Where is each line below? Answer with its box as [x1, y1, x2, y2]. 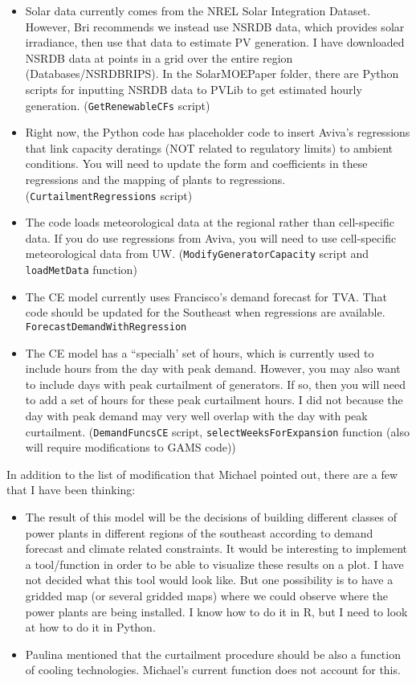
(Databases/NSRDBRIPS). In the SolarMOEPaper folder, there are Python [25, 65, 399, 82]
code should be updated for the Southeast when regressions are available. [25, 304, 385, 321]
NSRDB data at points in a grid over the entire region [25, 49, 293, 66]
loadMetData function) [25, 261, 137, 278]
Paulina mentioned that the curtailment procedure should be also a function [25, 645, 401, 662]
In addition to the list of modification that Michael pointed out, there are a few [6, 465, 398, 482]
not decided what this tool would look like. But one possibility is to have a [25, 571, 394, 588]
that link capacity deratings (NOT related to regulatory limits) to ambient [25, 139, 394, 156]
